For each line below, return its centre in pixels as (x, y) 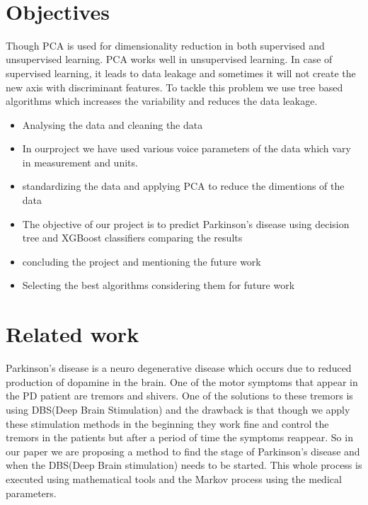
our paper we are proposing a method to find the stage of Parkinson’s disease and (183, 451)
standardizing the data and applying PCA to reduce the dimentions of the (183, 186)
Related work (73, 334)
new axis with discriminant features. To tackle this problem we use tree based (174, 87)
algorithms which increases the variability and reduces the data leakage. (162, 101)
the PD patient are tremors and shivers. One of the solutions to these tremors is (179, 396)
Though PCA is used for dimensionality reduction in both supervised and (165, 45)
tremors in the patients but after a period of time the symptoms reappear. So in (179, 437)
